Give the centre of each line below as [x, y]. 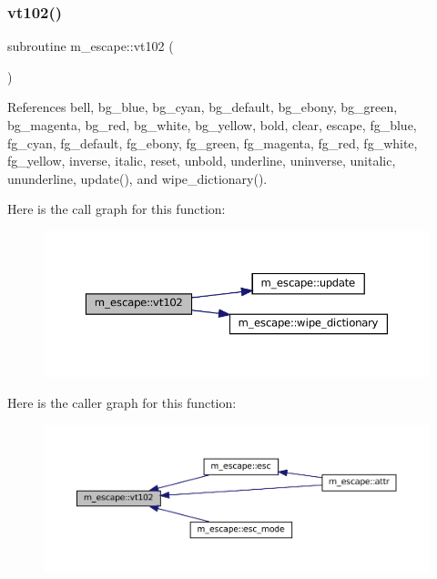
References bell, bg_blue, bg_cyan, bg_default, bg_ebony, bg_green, [203, 107]
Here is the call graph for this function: [117, 209]
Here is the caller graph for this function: [122, 403]
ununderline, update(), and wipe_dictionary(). [137, 178]
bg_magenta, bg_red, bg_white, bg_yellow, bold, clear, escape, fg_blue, [212, 125]
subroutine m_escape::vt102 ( [91, 46]
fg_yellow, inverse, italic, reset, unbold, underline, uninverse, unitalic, [202, 161]
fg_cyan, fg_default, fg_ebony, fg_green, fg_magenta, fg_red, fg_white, [213, 142]
